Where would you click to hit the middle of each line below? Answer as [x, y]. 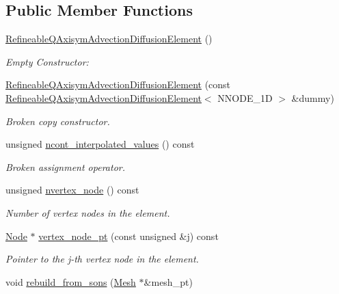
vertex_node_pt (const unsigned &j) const [128, 236]
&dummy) [313, 97]
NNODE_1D [245, 97]
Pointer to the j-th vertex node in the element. [102, 259]
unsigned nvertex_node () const [72, 190]
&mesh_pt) [168, 281]
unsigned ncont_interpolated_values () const [100, 144]
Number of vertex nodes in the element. [88, 212]
